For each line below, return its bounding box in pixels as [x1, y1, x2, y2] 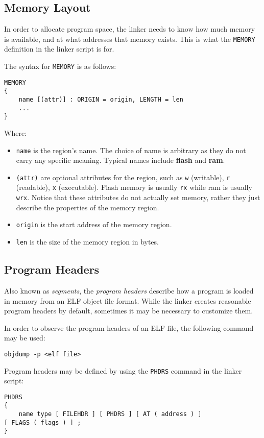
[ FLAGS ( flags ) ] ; [4, 419, 81, 426]
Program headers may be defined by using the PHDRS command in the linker [4, 365, 242, 376]
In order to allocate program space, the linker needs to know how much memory [4, 23, 255, 34]
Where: [4, 127, 27, 138]
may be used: [4, 332, 45, 343]
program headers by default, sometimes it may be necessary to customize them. [4, 305, 253, 316]
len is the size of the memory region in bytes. [16, 236, 159, 247]
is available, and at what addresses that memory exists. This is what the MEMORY [4, 33, 255, 44]
